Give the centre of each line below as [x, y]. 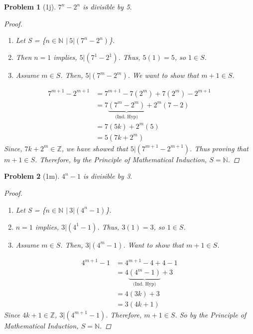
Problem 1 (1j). [30, 6]
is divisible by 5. [107, 6]
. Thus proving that [219, 148]
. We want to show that [163, 75]
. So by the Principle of [211, 314]
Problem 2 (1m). [32, 176]
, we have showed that [95, 148]
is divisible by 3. [108, 176]
